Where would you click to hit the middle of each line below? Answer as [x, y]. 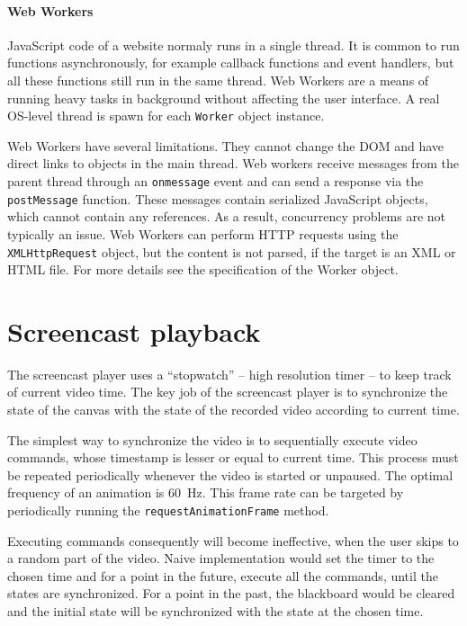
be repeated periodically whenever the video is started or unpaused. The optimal [230, 474]
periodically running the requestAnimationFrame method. [168, 510]
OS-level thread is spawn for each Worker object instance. [166, 116]
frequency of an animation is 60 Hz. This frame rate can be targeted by [206, 492]
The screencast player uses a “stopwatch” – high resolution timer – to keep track [229, 374]
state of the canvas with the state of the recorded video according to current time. [233, 410]
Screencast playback [134, 331]
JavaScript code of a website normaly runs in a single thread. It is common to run [233, 45]
